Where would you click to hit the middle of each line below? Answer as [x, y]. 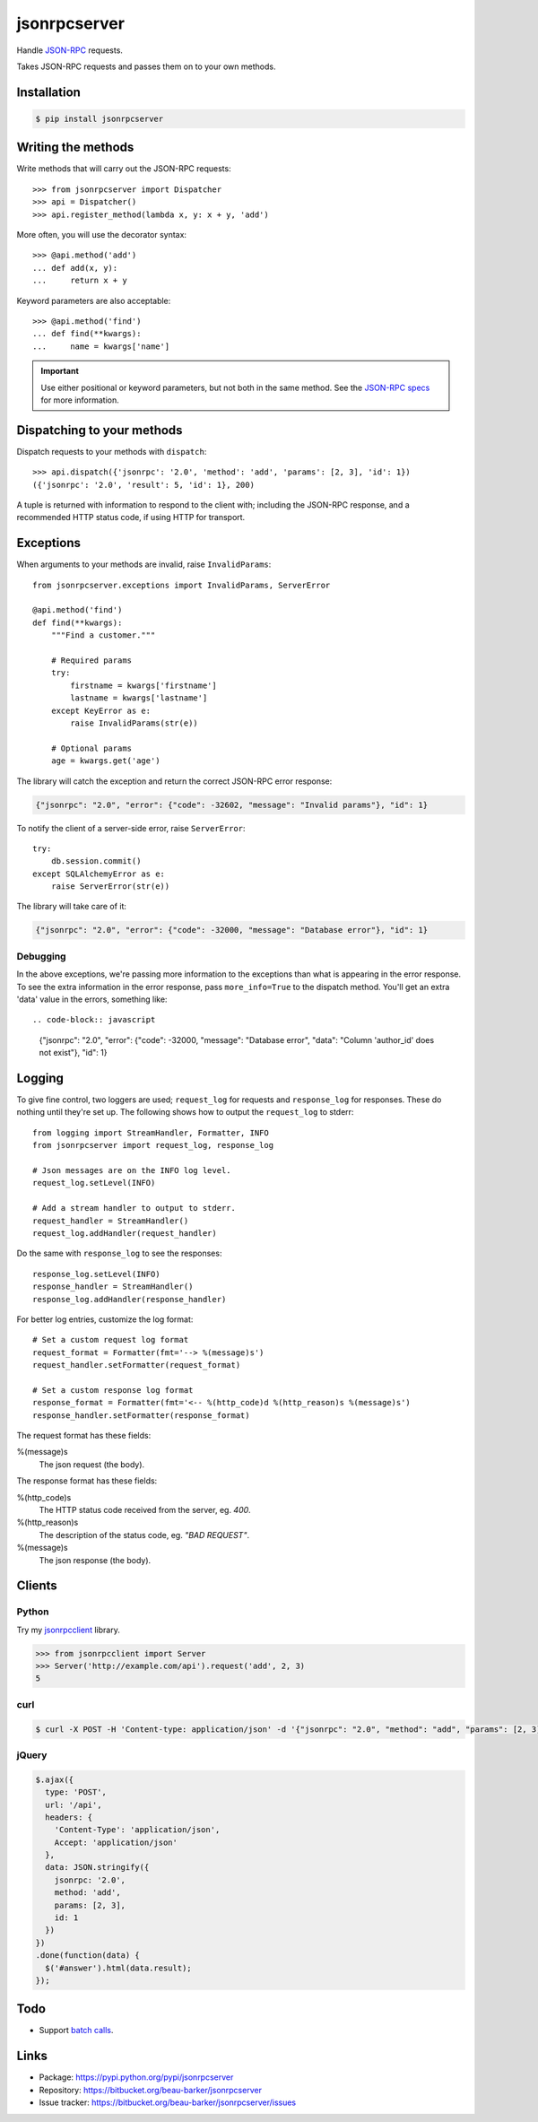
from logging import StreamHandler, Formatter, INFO [151, 1133]
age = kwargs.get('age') [105, 761]
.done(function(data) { [88, 1956]
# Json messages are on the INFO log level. [132, 1170]
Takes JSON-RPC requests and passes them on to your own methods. [146, 66]
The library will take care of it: [72, 907]
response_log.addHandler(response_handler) [130, 1299]
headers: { [69, 1817]
